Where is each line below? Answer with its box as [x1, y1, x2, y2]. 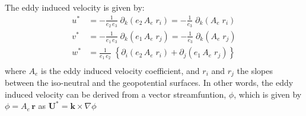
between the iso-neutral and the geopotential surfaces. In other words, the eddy [5, 76, 294, 88]
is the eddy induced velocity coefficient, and [41, 64, 200, 76]
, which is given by [234, 88, 302, 100]
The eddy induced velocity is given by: [5, 1, 145, 13]
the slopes [237, 64, 273, 76]
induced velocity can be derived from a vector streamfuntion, [5, 88, 227, 100]
